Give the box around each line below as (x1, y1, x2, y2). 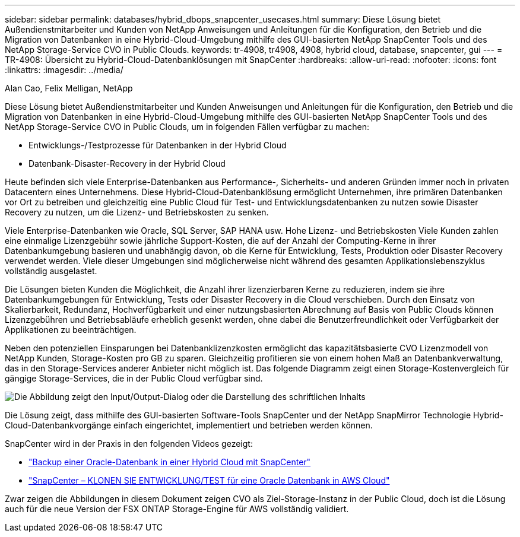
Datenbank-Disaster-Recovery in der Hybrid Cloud (28, 158, 226, 169)
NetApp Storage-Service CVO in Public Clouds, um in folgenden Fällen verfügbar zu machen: (5, 122, 369, 132)
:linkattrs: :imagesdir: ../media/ (5, 65, 123, 75)
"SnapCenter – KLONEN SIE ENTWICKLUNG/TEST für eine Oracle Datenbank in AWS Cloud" (28, 475, 390, 485)
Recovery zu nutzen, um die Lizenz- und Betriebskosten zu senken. (5, 207, 269, 217)
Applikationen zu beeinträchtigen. (5, 325, 137, 335)
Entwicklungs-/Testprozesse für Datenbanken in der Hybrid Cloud (28, 140, 287, 150)
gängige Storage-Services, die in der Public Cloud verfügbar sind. (5, 373, 263, 383)
